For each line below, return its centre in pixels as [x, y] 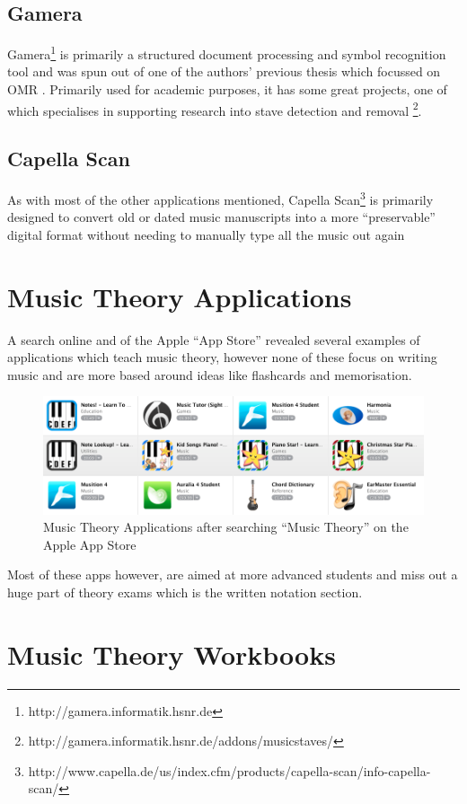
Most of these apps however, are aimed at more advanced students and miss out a [233, 574]
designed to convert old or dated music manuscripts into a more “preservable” [221, 217]
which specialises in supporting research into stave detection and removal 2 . [215, 109]
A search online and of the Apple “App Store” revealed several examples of [214, 339]
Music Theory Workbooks [172, 654]
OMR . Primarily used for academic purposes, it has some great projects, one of [227, 89]
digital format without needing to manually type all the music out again [206, 234]
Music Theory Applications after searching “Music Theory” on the [226, 527]
